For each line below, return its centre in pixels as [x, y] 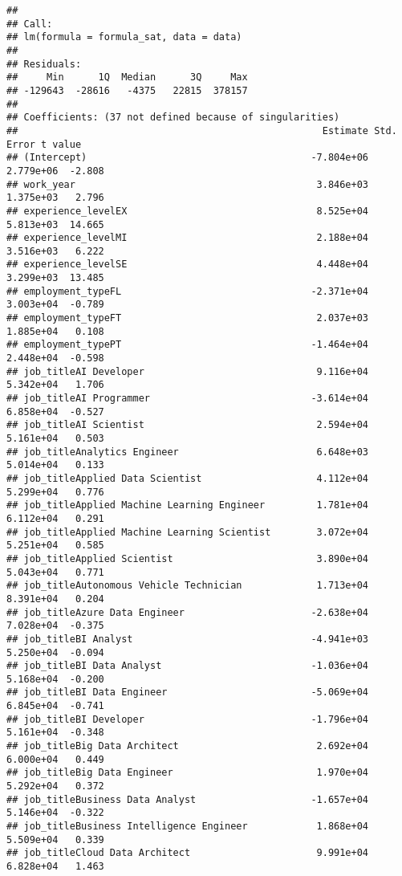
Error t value [44, 144]
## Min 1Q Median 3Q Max [127, 77]
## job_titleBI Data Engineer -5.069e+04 [188, 693]
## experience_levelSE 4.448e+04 [188, 265]
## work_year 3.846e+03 [188, 184]
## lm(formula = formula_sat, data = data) [124, 37]
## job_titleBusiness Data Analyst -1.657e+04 [188, 799]
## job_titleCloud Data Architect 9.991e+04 [188, 853]
